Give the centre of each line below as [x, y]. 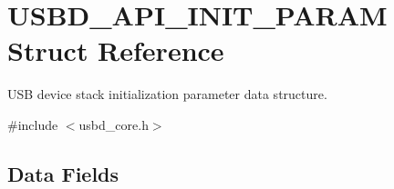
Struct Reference [116, 50]
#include [33, 124]
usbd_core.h [114, 124]
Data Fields [63, 173]
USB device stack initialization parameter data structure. [167, 94]
